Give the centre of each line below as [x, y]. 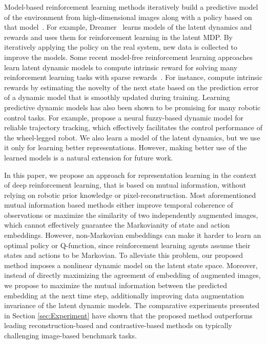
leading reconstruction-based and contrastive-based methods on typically [118, 325]
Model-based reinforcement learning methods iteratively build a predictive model [131, 7]
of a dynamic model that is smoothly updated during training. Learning [117, 97]
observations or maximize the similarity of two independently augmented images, [131, 215]
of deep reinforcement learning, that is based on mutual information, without [125, 185]
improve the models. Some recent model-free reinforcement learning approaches [128, 57]
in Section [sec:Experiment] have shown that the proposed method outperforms [128, 315]
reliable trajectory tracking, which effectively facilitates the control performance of [133, 127]
